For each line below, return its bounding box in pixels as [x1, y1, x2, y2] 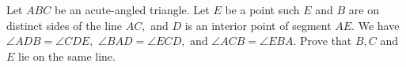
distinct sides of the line [6, 17, 123, 33]
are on [348, 2, 379, 17]
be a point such [225, 2, 300, 17]
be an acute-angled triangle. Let [54, 2, 210, 17]
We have [358, 17, 400, 33]
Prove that [300, 32, 352, 49]
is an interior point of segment [184, 17, 332, 33]
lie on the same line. [18, 47, 116, 64]
